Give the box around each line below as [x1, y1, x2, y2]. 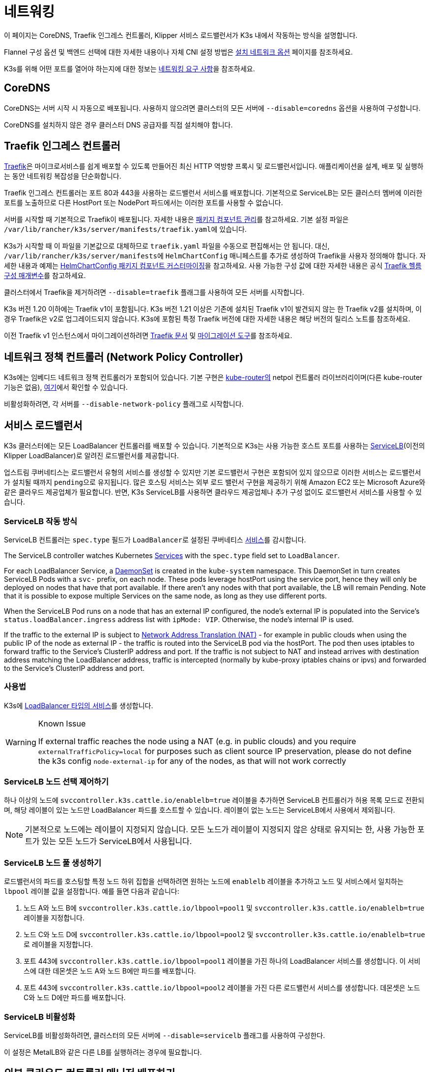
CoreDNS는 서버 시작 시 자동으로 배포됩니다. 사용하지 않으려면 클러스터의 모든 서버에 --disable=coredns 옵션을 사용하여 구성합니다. [4, 103, 421, 112]
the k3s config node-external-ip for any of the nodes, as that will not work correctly [38, 756, 346, 766]
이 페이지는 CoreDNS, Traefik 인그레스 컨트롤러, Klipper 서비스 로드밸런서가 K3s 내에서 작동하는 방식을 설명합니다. [4, 31, 358, 39]
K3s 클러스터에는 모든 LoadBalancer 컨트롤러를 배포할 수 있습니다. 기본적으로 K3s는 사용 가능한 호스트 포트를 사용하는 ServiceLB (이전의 [4, 441, 425, 450]
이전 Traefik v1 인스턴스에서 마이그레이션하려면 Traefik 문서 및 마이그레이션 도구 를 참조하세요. [4, 331, 292, 340]
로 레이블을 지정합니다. [24, 940, 93, 949]
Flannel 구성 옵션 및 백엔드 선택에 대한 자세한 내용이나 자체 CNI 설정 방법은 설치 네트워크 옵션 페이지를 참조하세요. [4, 47, 353, 56]
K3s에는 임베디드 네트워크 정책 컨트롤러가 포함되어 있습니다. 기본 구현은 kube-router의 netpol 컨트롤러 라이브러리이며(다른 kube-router [4, 373, 423, 382]
